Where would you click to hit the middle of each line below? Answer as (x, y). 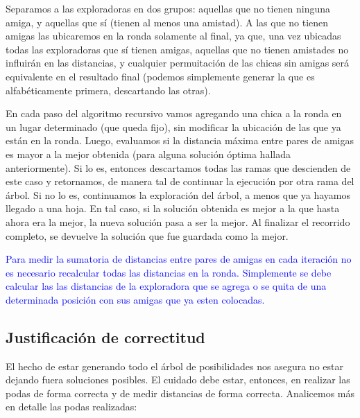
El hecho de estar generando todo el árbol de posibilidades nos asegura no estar (174, 366)
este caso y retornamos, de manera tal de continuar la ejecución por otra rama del (180, 181)
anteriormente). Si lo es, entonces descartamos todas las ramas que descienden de (178, 167)
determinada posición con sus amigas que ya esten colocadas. (135, 299)
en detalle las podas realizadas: (71, 407)
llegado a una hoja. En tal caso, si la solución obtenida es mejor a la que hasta (173, 208)
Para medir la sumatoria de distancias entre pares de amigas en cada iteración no (179, 259)
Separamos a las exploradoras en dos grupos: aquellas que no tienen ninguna (168, 8)
